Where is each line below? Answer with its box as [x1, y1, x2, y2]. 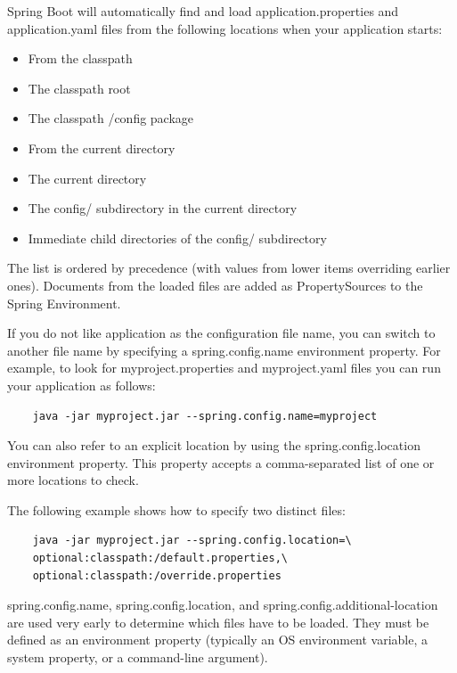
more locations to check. [7, 471, 139, 489]
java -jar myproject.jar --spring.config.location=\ [32, 534, 352, 547]
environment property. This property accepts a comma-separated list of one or [7, 453, 435, 472]
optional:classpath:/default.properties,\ [32, 552, 288, 565]
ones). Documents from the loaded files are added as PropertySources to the [7, 275, 423, 294]
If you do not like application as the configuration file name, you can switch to [7, 324, 436, 342]
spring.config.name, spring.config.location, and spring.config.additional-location [7, 595, 438, 614]
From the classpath [28, 49, 133, 68]
